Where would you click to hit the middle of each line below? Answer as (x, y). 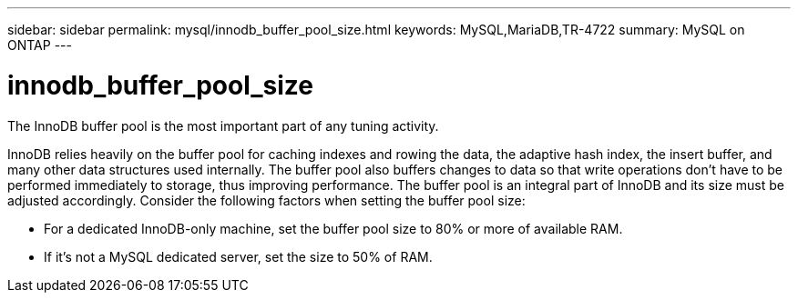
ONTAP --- (40, 45)
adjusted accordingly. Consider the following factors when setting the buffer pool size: (266, 200)
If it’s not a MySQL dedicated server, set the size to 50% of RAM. (238, 256)
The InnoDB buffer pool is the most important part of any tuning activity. (223, 125)
